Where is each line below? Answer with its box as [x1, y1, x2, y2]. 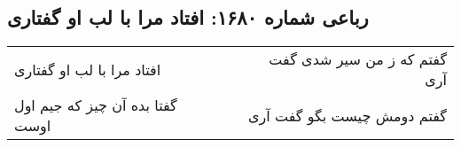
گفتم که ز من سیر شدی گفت [269, 49, 447, 70]
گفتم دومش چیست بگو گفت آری [247, 104, 447, 126]
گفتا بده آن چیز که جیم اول [14, 95, 177, 116]
